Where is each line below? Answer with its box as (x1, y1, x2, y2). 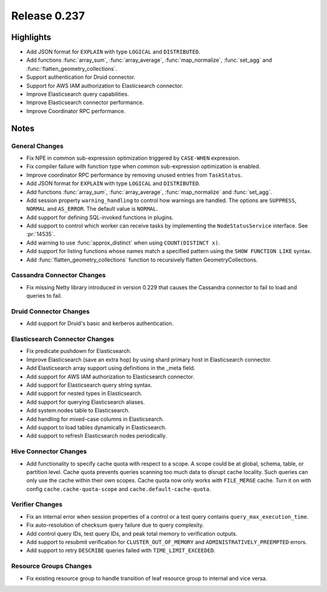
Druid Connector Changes (11, 307, 90, 315)
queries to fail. (26, 292, 62, 300)
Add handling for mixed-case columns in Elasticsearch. (26, 415, 164, 423)
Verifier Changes (11, 500, 63, 508)
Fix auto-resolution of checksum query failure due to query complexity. (26, 521, 204, 529)
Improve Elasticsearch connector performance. (26, 99, 144, 106)
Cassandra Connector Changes (11, 271, 106, 280)
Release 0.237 (11, 9, 85, 22)
